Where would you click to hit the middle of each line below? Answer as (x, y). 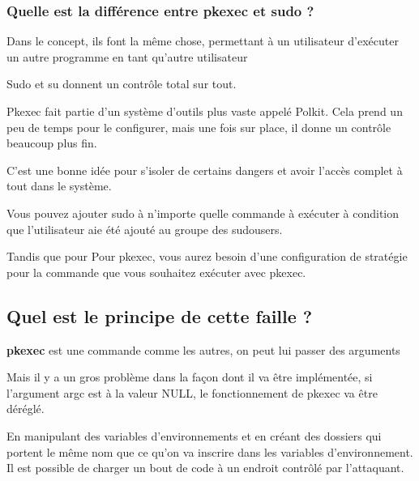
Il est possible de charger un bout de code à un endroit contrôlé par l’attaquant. (205, 468)
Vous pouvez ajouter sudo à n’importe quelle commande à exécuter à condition (203, 213)
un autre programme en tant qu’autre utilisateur (127, 56)
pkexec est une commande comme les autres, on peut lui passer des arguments (203, 349)
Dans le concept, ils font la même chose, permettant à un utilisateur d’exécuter (203, 41)
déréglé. (26, 409)
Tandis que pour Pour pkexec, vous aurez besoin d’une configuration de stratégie (207, 256)
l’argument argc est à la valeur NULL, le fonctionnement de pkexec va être (192, 392)
